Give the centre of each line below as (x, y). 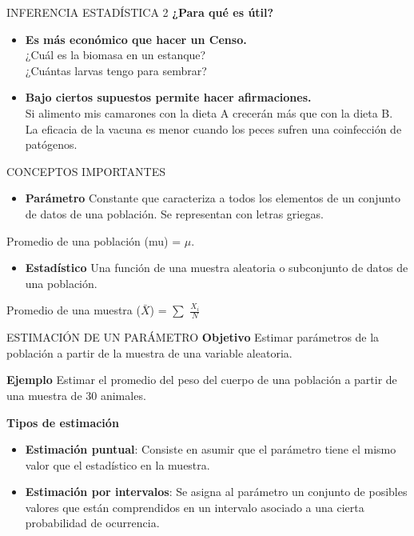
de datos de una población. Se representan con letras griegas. (174, 213)
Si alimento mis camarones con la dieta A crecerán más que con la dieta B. (209, 112)
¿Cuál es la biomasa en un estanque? (115, 55)
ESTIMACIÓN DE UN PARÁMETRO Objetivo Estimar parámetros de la (193, 337)
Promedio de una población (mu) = (94, 240)
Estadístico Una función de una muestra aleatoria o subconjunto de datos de (217, 268)
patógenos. (51, 144)
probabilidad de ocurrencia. (92, 523)
